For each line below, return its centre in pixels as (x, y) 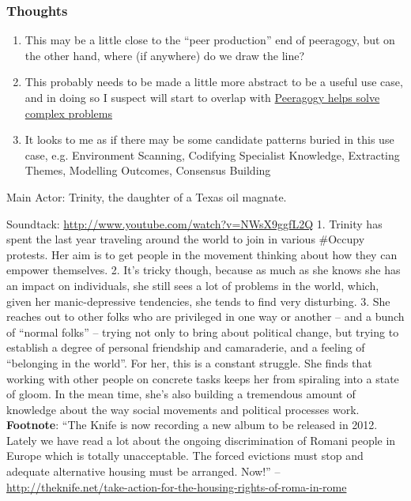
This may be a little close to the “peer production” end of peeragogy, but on (210, 40)
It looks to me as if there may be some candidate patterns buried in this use (209, 139)
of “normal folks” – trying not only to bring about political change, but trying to (203, 331)
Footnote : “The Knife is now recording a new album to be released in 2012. (192, 425)
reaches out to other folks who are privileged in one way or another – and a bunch (205, 316)
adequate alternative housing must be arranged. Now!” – (143, 471)
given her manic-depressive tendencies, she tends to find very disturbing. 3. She (198, 301)
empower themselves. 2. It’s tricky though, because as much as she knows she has (204, 270)
